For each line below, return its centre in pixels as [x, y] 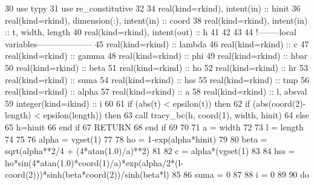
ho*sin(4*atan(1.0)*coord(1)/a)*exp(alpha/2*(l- [94, 162]
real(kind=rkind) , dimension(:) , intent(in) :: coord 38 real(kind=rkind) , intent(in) [156, 20]
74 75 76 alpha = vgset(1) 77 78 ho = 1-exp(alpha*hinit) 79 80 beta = [136, 139]
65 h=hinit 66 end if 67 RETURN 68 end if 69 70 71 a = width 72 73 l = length [154, 126]
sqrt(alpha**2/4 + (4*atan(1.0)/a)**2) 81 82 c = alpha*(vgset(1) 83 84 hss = [150, 151]
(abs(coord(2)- [279, 103]
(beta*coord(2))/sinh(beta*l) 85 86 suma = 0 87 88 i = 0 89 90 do [185, 174]
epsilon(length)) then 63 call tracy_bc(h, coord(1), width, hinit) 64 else [176, 115]
